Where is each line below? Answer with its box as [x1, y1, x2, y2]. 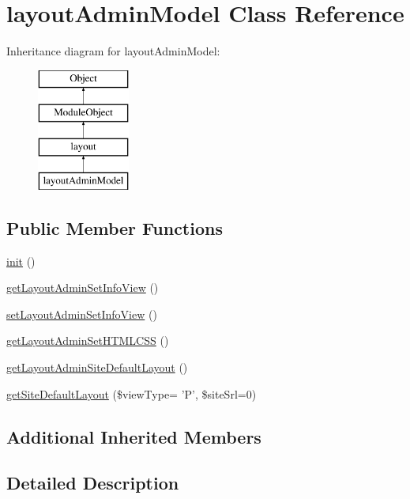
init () [6, 252, 36, 269]
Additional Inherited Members [6, 424, 261, 448]
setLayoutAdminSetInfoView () [6, 305, 157, 322]
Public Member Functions [6, 215, 223, 240]
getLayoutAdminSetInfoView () [6, 279, 159, 296]
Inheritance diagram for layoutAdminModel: [6, 43, 220, 59]
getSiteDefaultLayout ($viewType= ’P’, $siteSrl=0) [6, 385, 257, 402]
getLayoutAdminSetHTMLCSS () [6, 332, 169, 349]
